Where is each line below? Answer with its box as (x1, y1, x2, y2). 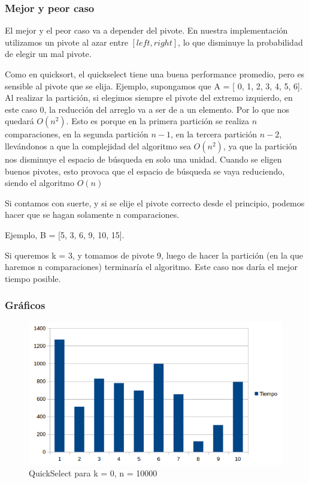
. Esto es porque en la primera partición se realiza (66, 115, 250, 127)
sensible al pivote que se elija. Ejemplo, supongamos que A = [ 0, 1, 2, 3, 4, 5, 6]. (5, 79, 302, 92)
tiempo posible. (5, 272, 61, 284)
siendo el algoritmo (5, 176, 75, 189)
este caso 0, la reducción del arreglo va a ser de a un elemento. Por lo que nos (5, 103, 290, 115)
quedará (5, 115, 34, 127)
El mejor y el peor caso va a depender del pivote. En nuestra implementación (5, 24, 288, 37)
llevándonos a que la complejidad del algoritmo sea (5, 139, 191, 152)
